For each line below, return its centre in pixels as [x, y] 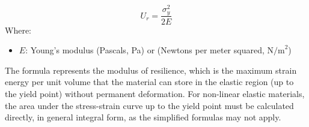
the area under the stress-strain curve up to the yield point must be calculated [149, 105]
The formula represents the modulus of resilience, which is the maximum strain [151, 70]
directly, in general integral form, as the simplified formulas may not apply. [143, 117]
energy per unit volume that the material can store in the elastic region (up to [149, 82]
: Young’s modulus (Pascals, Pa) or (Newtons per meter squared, [145, 50]
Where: [18, 30]
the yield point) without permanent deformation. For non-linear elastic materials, [155, 93]
